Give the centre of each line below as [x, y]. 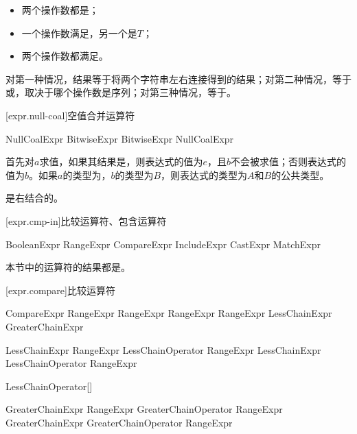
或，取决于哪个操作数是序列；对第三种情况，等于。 [121, 92]
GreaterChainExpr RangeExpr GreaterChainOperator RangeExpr [144, 409]
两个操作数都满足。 [65, 56]
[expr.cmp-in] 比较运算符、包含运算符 [86, 220]
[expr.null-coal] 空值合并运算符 [70, 115]
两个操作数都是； [60, 10]
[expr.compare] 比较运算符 [60, 290]
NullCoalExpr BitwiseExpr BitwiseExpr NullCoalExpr [120, 138]
